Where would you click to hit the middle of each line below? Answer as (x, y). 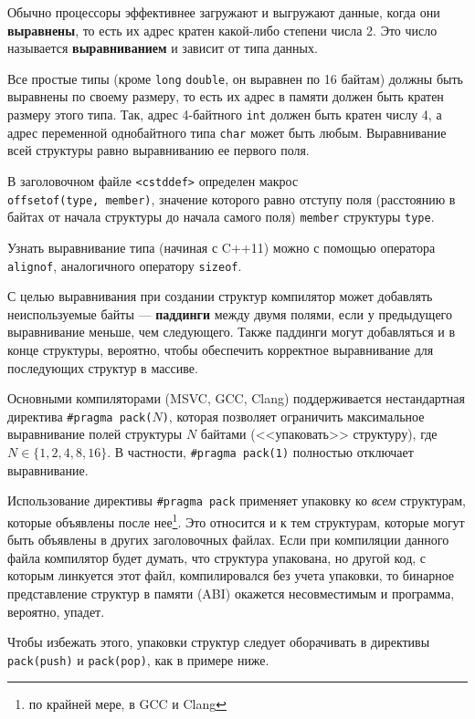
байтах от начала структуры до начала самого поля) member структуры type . (221, 217)
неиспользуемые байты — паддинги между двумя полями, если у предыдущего (230, 313)
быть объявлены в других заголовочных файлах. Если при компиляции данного (228, 540)
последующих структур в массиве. (103, 367)
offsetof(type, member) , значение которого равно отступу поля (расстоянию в (232, 198)
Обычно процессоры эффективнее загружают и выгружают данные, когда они (224, 12)
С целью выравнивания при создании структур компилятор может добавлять (220, 296)
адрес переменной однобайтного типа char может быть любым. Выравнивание (227, 132)
